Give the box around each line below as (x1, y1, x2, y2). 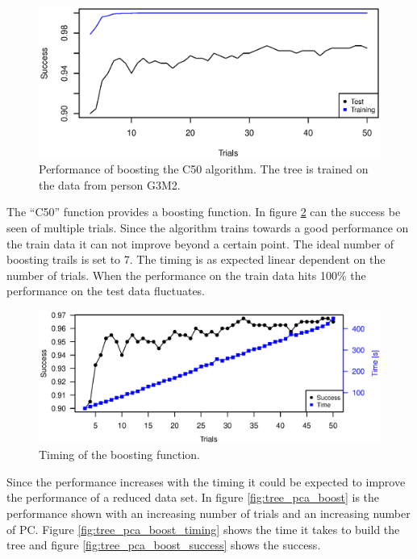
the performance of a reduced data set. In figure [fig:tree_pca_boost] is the (6, 489, 380, 506)
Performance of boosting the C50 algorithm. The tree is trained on (39, 161, 369, 177)
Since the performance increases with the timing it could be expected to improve (6, 473, 406, 490)
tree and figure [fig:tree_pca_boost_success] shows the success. (6, 536, 321, 553)
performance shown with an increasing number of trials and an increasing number (6, 505, 411, 522)
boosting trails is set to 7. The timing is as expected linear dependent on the (6, 251, 386, 268)
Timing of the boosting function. (39, 446, 201, 463)
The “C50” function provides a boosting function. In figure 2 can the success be (6, 203, 401, 220)
